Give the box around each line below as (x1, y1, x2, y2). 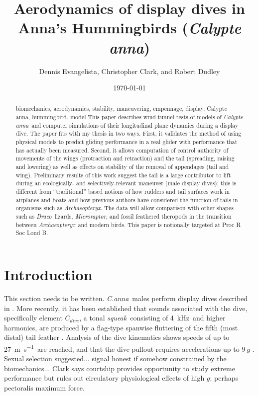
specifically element (4, 313, 63, 323)
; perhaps (210, 373, 239, 383)
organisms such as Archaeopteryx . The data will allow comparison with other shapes (15, 204, 234, 212)
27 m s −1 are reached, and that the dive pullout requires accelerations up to (4, 342, 240, 354)
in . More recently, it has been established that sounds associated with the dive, (4, 303, 248, 313)
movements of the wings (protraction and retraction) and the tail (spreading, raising (15, 154, 235, 162)
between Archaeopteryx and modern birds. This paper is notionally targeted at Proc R (15, 220, 241, 229)
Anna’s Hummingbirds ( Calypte (18, 17, 241, 38)
